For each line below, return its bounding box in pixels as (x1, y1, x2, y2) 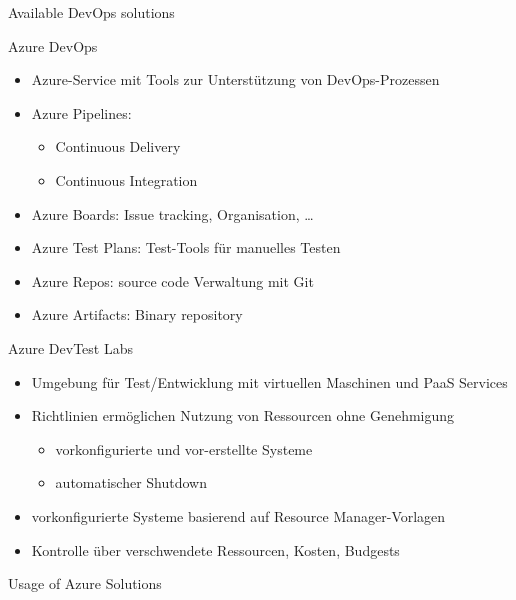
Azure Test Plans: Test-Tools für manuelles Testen (31, 237, 341, 258)
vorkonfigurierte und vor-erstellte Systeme (55, 438, 313, 459)
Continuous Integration (55, 169, 198, 190)
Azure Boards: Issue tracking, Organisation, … (31, 203, 314, 224)
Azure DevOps (8, 35, 98, 56)
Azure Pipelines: (31, 102, 132, 123)
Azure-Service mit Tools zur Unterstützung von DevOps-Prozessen (31, 69, 440, 90)
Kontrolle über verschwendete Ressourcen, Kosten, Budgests (31, 539, 400, 560)
